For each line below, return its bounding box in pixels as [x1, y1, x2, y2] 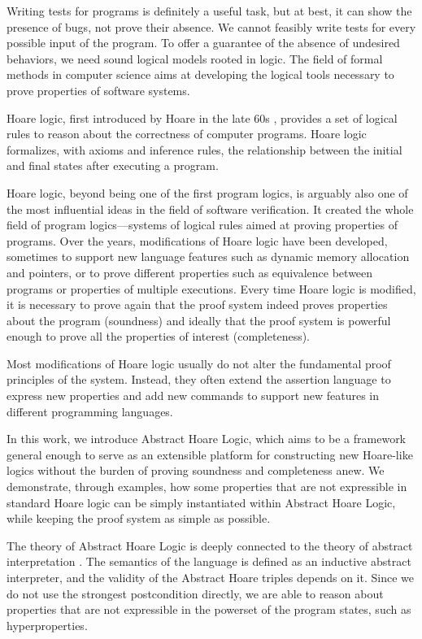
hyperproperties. [7, 616, 88, 633]
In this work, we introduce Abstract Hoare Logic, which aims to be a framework [7, 430, 407, 447]
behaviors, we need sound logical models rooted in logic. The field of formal [7, 50, 383, 67]
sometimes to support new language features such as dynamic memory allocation [7, 248, 410, 265]
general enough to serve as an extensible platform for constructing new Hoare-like [7, 446, 413, 463]
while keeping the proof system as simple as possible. [7, 510, 271, 527]
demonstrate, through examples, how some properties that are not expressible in [7, 478, 407, 495]
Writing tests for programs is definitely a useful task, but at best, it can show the [7, 2, 412, 19]
